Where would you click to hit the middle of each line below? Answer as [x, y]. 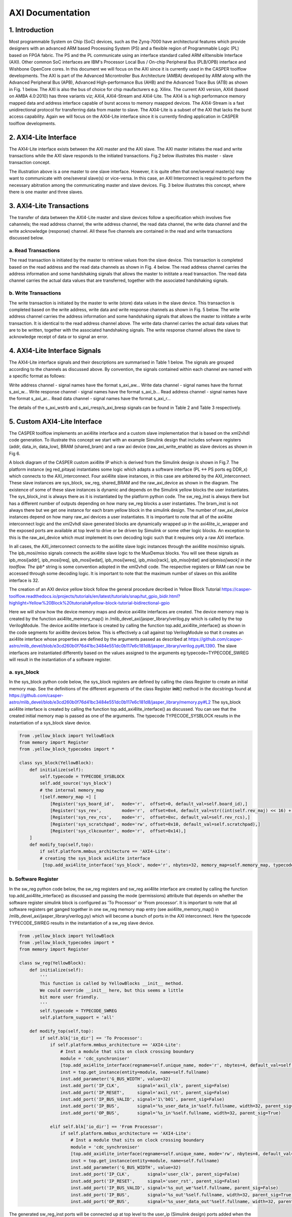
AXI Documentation [50, 13]
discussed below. [26, 238]
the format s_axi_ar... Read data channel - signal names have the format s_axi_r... [90, 399]
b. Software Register [34, 879]
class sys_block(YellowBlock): [57, 763]
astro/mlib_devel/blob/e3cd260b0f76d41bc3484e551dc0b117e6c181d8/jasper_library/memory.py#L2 [110, 702]
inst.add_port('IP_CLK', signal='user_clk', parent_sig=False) [155, 1174]
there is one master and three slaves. [46, 192]
